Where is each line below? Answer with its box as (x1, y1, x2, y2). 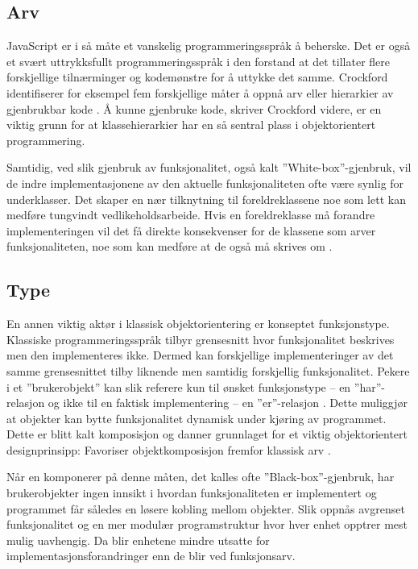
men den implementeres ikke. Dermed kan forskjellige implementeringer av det (6, 347, 394, 363)
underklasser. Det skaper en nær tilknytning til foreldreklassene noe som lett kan (6, 190, 406, 207)
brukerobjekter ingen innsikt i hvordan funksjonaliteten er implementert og (6, 484, 377, 501)
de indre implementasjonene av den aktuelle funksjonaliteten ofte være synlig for (6, 174, 404, 191)
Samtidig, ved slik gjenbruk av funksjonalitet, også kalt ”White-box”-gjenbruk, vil (6, 159, 412, 176)
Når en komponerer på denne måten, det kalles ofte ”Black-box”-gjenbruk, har (6, 468, 395, 485)
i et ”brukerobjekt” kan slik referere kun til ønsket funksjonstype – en (6, 378, 351, 395)
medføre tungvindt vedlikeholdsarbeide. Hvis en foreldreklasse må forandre (6, 206, 375, 223)
